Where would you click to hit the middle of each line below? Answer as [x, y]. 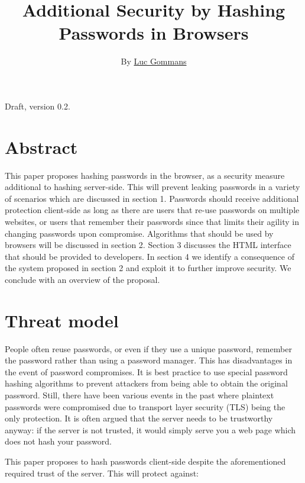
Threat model [62, 320]
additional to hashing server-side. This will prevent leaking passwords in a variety [152, 187]
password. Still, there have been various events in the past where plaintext [139, 395]
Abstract [41, 146]
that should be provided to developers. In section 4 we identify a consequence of [150, 256]
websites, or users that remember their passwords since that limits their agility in [152, 221]
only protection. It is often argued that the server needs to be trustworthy [139, 418]
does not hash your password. [58, 441]
